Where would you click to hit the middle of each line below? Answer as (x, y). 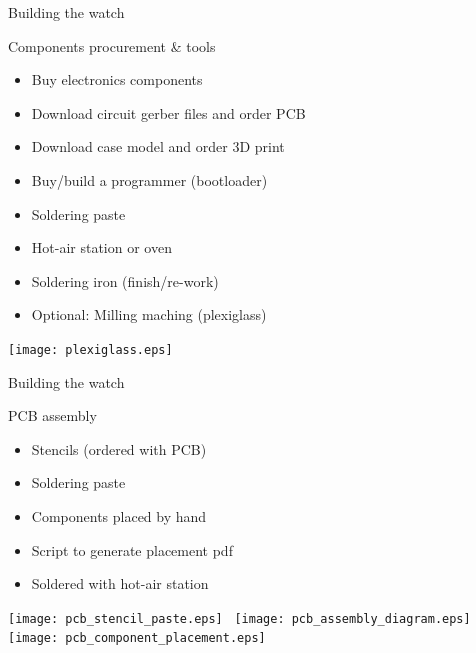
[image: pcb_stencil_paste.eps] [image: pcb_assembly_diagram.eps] (239, 618)
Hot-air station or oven (101, 247)
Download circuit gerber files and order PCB (168, 112)
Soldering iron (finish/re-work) (125, 280)
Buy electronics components (117, 79)
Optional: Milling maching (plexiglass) (149, 314)
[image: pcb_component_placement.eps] (137, 638)
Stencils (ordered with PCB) (119, 448)
